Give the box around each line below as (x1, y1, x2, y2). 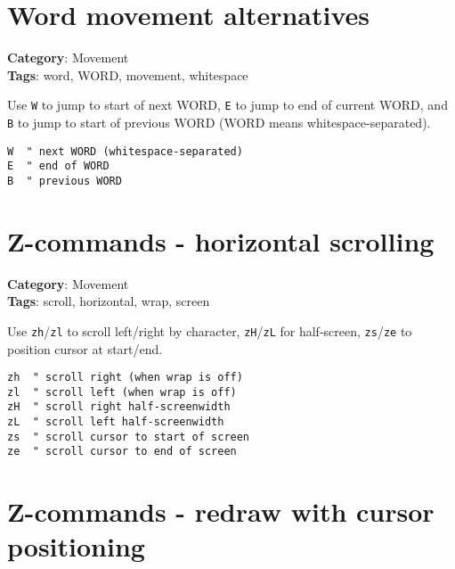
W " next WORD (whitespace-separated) (7, 144, 243, 158)
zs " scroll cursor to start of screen (7, 430, 250, 443)
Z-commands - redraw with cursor (7, 493, 435, 530)
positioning (7, 528, 145, 565)
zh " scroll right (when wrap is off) (7, 371, 243, 384)
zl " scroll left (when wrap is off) (7, 385, 237, 399)
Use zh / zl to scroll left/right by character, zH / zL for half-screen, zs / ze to (7, 321, 412, 340)
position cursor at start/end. (7, 339, 163, 358)
